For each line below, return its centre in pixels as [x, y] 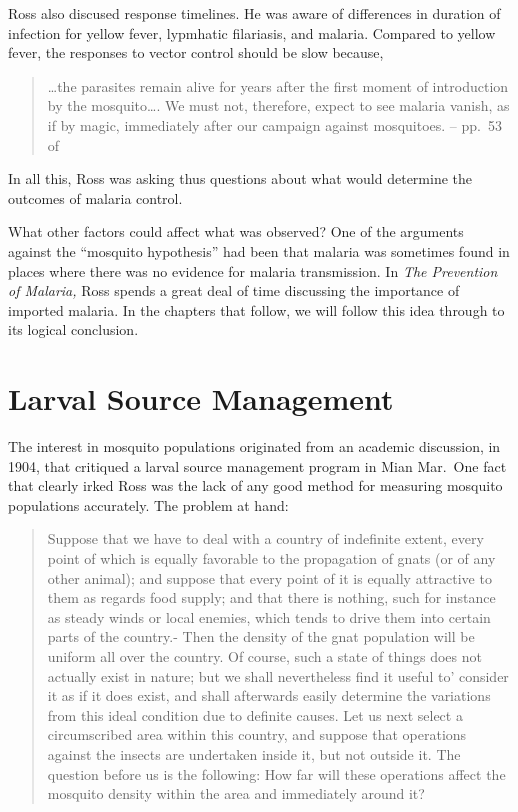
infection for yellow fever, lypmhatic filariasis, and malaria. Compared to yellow [252, 32]
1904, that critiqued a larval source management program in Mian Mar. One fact [257, 465]
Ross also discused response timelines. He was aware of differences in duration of [254, 13]
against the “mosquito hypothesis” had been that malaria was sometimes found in [259, 250]
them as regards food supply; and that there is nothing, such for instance [271, 597]
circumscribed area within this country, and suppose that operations [257, 734]
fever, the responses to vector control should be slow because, [196, 52]
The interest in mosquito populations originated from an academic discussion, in [254, 446]
